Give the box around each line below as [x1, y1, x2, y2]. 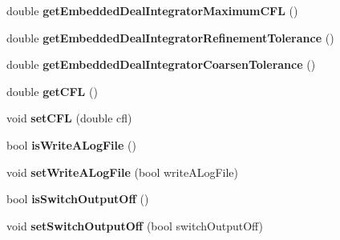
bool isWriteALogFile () [6, 136, 136, 153]
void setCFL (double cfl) [6, 110, 132, 126]
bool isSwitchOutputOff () [6, 190, 149, 207]
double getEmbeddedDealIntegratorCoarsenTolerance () [6, 56, 316, 73]
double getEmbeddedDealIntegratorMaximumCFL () [6, 2, 298, 18]
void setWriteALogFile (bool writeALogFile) [6, 163, 238, 180]
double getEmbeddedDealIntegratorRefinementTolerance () [6, 29, 334, 46]
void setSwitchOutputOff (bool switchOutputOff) [6, 217, 264, 234]
